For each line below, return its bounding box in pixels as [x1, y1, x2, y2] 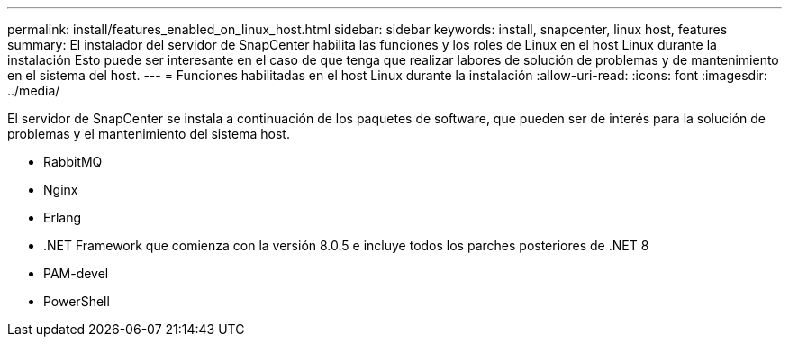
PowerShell [43, 294, 110, 309]
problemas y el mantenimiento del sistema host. [7, 126, 290, 141]
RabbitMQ [43, 154, 103, 169]
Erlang [43, 210, 82, 225]
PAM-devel [43, 266, 109, 281]
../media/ [7, 83, 60, 98]
